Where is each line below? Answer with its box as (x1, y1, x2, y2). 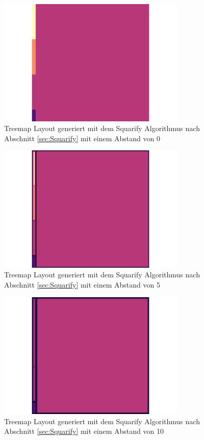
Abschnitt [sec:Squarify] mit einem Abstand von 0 (4, 133, 160, 143)
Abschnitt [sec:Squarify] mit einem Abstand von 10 (4, 426, 164, 436)
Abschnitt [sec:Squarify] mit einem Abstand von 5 (4, 279, 160, 290)
